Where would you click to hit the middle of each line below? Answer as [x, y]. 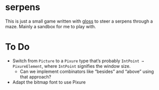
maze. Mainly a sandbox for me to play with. [51, 26]
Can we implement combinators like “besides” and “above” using [87, 71]
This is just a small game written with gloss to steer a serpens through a [79, 21]
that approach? [35, 76]
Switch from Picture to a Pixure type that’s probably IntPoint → [78, 61]
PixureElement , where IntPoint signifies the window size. [71, 66]
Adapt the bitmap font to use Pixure [49, 82]
